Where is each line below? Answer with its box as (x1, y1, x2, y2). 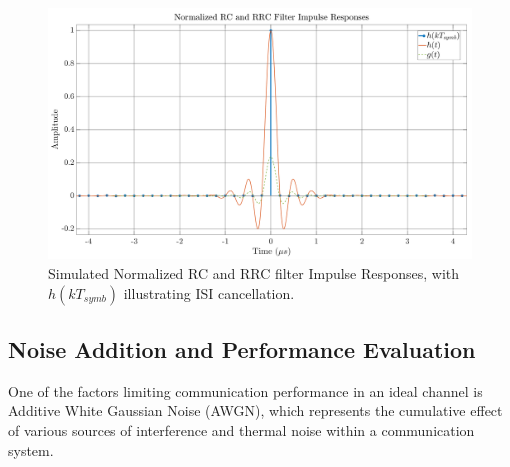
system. (8, 439, 54, 460)
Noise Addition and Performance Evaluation (8, 333, 476, 364)
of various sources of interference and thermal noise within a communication (8, 419, 475, 440)
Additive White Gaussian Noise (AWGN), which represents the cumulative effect (8, 400, 503, 421)
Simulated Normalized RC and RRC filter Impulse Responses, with (48, 262, 460, 283)
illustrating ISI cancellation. (123, 282, 295, 303)
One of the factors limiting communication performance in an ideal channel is (8, 380, 483, 401)
